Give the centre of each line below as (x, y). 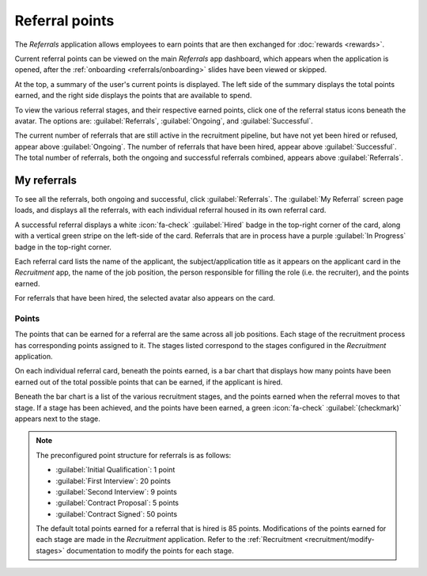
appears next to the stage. (57, 419)
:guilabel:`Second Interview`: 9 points (116, 491)
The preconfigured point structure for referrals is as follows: (134, 455)
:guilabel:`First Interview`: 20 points (113, 481)
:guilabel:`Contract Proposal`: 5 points (117, 503)
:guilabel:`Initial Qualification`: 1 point (115, 470)
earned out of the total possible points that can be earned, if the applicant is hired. (149, 382)
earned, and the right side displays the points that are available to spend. (133, 96)
